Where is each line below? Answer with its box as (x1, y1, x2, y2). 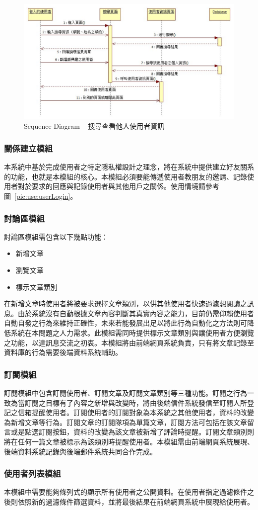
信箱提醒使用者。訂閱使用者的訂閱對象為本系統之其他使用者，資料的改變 (17, 407, 254, 418)
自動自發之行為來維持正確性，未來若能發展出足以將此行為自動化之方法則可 (4, 318, 247, 328)
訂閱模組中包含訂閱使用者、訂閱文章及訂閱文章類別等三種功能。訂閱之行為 (4, 387, 247, 398)
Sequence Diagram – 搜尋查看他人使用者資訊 (24, 121, 165, 131)
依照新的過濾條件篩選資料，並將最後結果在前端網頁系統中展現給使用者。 (17, 496, 254, 507)
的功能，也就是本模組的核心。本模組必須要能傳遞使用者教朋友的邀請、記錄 (4, 171, 247, 181)
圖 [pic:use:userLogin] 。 (4, 191, 77, 201)
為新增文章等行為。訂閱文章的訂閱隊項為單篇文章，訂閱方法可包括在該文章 (4, 417, 247, 427)
